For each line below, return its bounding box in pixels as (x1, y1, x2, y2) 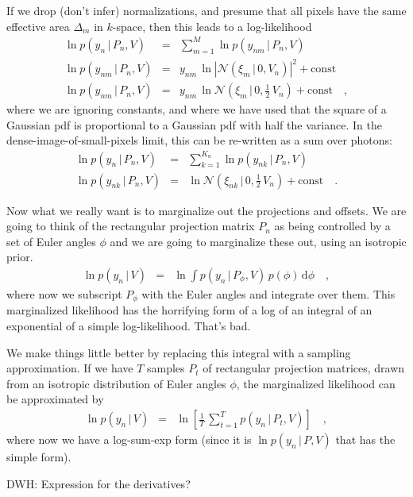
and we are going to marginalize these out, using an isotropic (110, 233, 407, 249)
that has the (335, 431, 396, 448)
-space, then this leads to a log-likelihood (112, 17, 312, 34)
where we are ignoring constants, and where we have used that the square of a (6, 101, 387, 118)
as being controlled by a (274, 218, 391, 234)
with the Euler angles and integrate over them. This (141, 286, 396, 302)
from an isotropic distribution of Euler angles (6, 375, 226, 391)
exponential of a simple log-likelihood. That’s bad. (6, 318, 251, 334)
